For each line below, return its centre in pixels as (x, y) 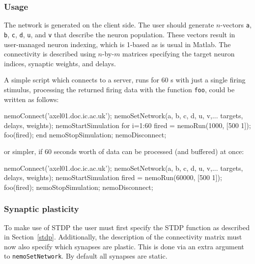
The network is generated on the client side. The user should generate (109, 25)
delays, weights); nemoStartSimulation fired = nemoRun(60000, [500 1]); (113, 177)
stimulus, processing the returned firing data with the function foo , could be (119, 89)
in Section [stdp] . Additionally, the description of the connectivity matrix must (123, 237)
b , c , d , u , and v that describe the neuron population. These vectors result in (120, 34)
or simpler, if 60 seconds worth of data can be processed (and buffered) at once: (124, 151)
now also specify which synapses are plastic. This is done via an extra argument (124, 246)
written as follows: (31, 99)
